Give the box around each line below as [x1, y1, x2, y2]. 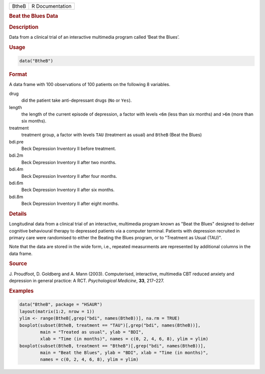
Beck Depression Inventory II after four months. [21, 173, 117, 179]
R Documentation [31, 3, 72, 9]
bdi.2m [9, 152, 24, 158]
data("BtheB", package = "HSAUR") [19, 302, 103, 307]
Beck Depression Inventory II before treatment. [21, 145, 116, 151]
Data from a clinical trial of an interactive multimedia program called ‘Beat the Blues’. [9, 34, 180, 40]
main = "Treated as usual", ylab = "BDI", [40, 329, 144, 335]
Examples [9, 288, 34, 294]
